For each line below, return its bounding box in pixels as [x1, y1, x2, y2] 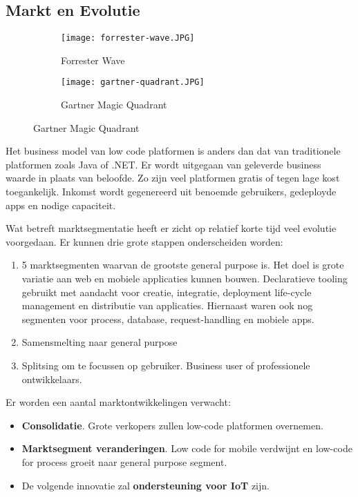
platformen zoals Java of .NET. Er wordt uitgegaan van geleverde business [6, 157, 321, 171]
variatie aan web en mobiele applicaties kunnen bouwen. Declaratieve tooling [21, 271, 348, 286]
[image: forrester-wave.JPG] [61, 33, 195, 43]
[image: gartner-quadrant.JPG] [61, 77, 205, 88]
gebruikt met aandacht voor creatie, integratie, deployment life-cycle [21, 284, 312, 299]
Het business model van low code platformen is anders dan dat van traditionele [6, 144, 341, 158]
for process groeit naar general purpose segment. [21, 454, 227, 469]
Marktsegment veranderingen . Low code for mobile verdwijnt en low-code [21, 441, 352, 456]
